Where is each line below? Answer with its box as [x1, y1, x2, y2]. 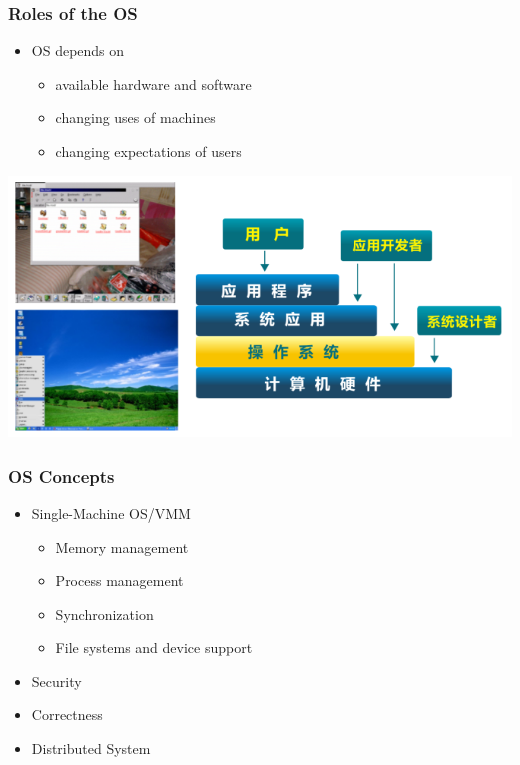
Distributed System [31, 738, 151, 759]
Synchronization [55, 603, 154, 624]
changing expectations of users [55, 141, 242, 161]
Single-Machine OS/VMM [31, 502, 191, 523]
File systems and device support [55, 637, 253, 658]
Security [31, 670, 82, 691]
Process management [55, 570, 184, 591]
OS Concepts [8, 463, 115, 488]
